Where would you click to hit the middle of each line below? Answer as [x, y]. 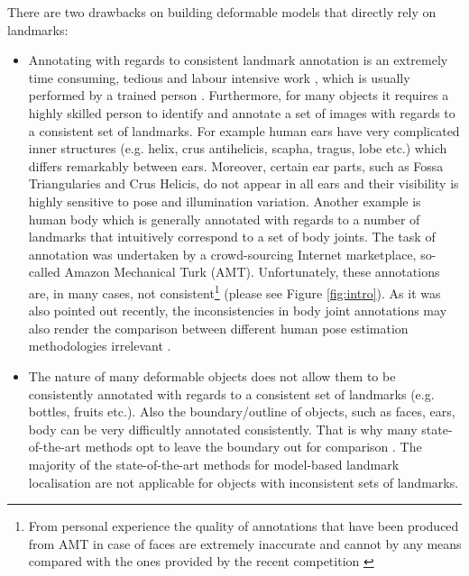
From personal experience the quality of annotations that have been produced [244, 526]
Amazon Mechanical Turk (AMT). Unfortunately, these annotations [252, 272]
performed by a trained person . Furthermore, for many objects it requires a [239, 95]
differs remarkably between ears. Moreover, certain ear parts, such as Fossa [236, 165]
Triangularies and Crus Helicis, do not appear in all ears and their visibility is [244, 183]
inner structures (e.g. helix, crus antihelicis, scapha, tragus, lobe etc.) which [238, 148]
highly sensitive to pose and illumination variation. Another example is [225, 201]
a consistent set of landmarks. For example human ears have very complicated [244, 130]
